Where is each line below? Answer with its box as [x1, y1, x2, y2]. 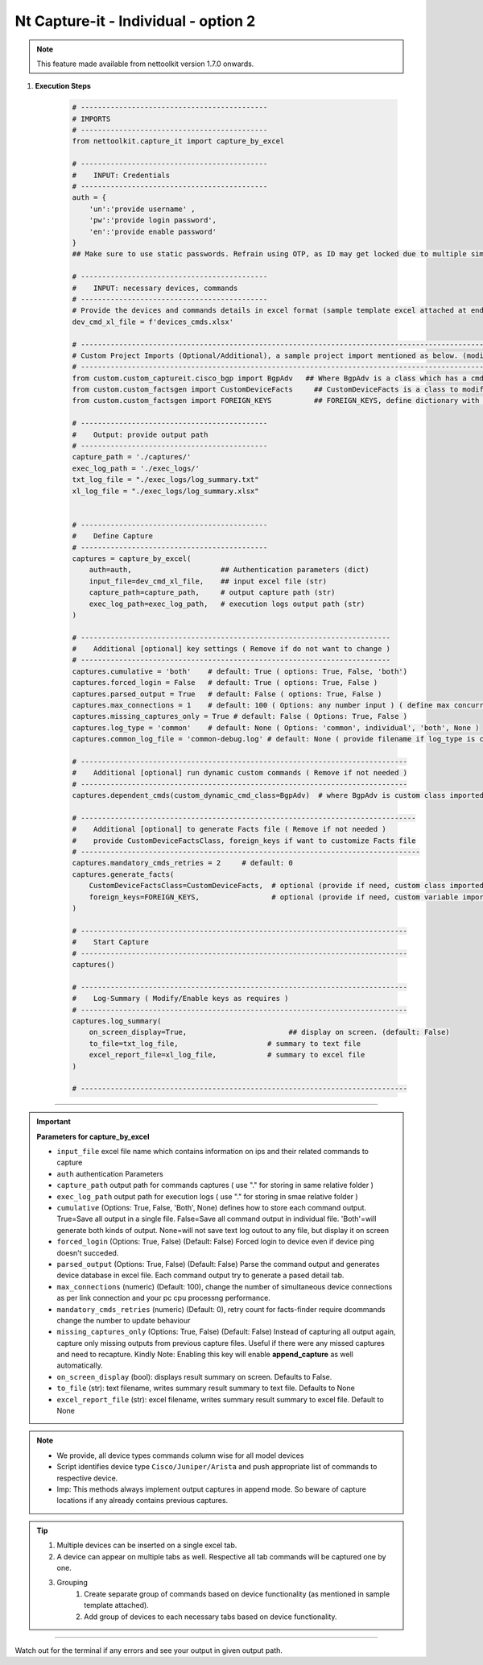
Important [36, 1117, 72, 1127]
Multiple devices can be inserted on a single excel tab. [56, 1540, 237, 1551]
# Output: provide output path [72, 430, 208, 439]
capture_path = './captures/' [72, 452, 192, 462]
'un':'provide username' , [89, 204, 196, 214]
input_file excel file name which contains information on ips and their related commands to [56, 1147, 369, 1156]
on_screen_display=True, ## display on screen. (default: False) [89, 1028, 450, 1037]
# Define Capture [72, 532, 153, 541]
